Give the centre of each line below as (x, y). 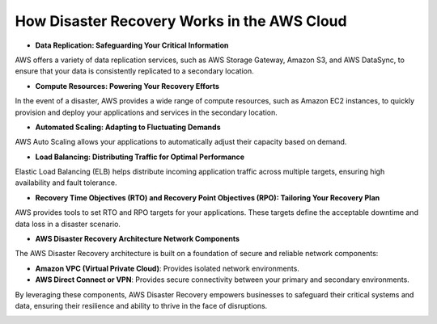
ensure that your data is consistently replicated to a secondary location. (134, 71)
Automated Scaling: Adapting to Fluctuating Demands (128, 127)
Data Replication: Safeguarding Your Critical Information (132, 45)
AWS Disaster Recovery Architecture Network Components (138, 239)
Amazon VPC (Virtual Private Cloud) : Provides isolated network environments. (167, 268)
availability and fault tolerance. (66, 183)
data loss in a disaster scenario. (68, 224)
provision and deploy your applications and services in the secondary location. (146, 112)
